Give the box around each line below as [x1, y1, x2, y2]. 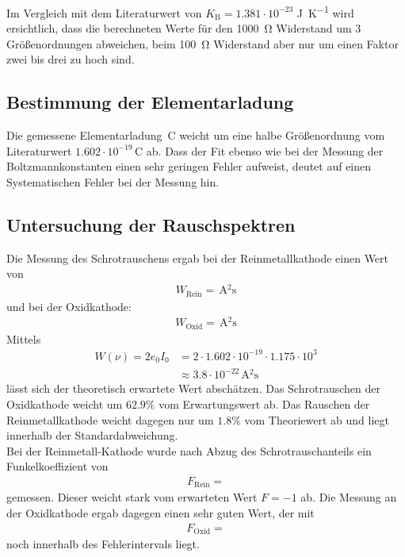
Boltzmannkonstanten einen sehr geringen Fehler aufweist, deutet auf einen [6, 158, 372, 175]
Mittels [6, 330, 41, 347]
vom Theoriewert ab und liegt [244, 411, 389, 428]
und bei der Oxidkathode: [6, 298, 132, 314]
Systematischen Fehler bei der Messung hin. [6, 174, 220, 190]
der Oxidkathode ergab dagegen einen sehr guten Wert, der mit [6, 505, 315, 521]
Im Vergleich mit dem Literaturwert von [6, 4, 202, 21]
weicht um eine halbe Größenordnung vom [179, 127, 385, 144]
